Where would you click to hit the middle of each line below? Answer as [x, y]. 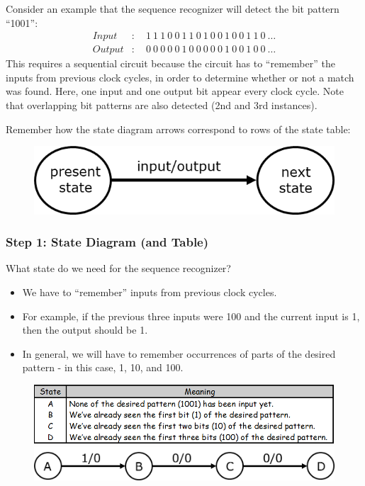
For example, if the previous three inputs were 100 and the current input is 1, [191, 316]
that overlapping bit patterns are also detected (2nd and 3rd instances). [162, 105]
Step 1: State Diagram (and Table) [107, 242]
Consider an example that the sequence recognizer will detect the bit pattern [173, 9]
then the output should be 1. [85, 330]
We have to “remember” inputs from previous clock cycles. [150, 292]
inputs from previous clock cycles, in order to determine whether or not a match [180, 77]
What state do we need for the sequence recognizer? [118, 268]
